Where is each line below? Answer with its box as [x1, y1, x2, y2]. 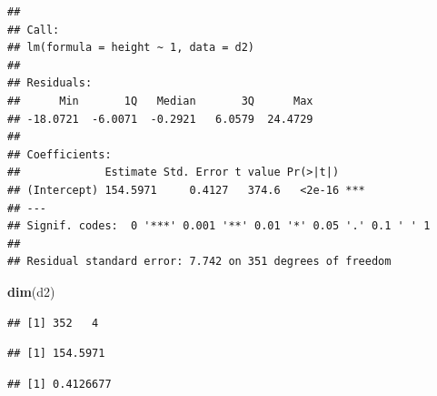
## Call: [7, 23, 60, 36]
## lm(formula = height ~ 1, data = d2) [7, 41, 255, 55]
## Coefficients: [7, 147, 112, 161]
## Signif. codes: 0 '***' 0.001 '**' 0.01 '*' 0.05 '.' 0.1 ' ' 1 [7, 219, 431, 233]
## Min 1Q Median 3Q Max [7, 94, 313, 107]
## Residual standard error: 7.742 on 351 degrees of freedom [7, 255, 392, 269]
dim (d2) [7, 281, 55, 300]
